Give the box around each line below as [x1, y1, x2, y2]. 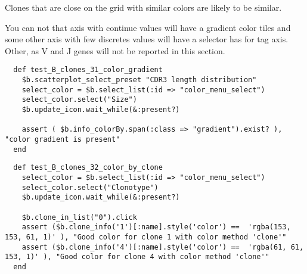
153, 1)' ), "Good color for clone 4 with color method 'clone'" [5, 253, 269, 261]
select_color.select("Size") [21, 95, 137, 104]
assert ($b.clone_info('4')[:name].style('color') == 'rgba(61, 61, [21, 242, 304, 251]
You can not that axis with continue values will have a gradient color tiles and [5, 21, 291, 33]
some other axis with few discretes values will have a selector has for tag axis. [5, 33, 289, 45]
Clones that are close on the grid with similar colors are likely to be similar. [5, 1, 282, 13]
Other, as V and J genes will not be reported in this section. [5, 44, 225, 57]
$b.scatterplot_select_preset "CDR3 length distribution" [21, 76, 257, 85]
